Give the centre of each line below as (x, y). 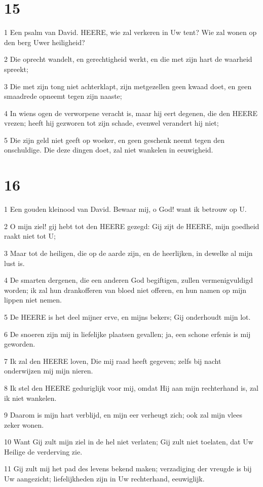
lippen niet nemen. (33, 300)
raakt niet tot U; (30, 236)
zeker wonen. (24, 424)
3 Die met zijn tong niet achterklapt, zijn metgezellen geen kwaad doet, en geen (128, 86)
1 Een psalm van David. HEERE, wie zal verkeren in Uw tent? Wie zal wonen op (130, 32)
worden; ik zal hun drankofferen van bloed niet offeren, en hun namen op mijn (125, 290)
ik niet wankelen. (30, 398)
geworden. (20, 344)
